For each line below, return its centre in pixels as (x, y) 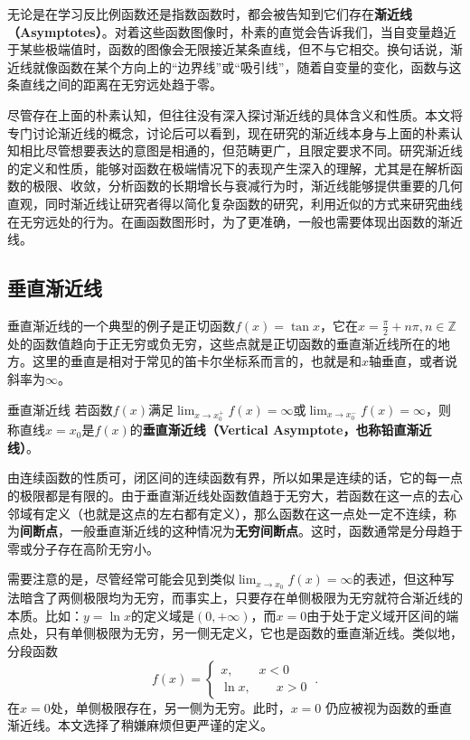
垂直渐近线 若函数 (60, 409)
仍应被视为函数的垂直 (389, 707)
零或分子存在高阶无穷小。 (83, 548)
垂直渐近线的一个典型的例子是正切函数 (121, 325)
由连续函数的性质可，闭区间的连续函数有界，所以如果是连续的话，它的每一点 (235, 478)
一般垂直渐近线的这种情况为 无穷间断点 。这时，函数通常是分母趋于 (266, 531)
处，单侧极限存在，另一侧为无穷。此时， (170, 707)
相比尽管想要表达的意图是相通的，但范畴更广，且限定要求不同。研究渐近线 (241, 150)
